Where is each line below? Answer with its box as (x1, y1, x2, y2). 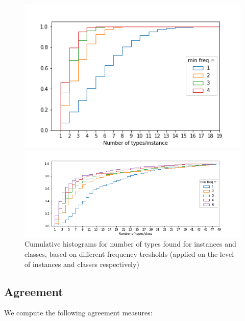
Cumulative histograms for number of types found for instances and (24, 238, 236, 249)
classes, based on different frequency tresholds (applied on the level (24, 249, 234, 259)
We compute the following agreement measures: (4, 307, 153, 318)
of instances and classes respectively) (24, 258, 139, 269)
